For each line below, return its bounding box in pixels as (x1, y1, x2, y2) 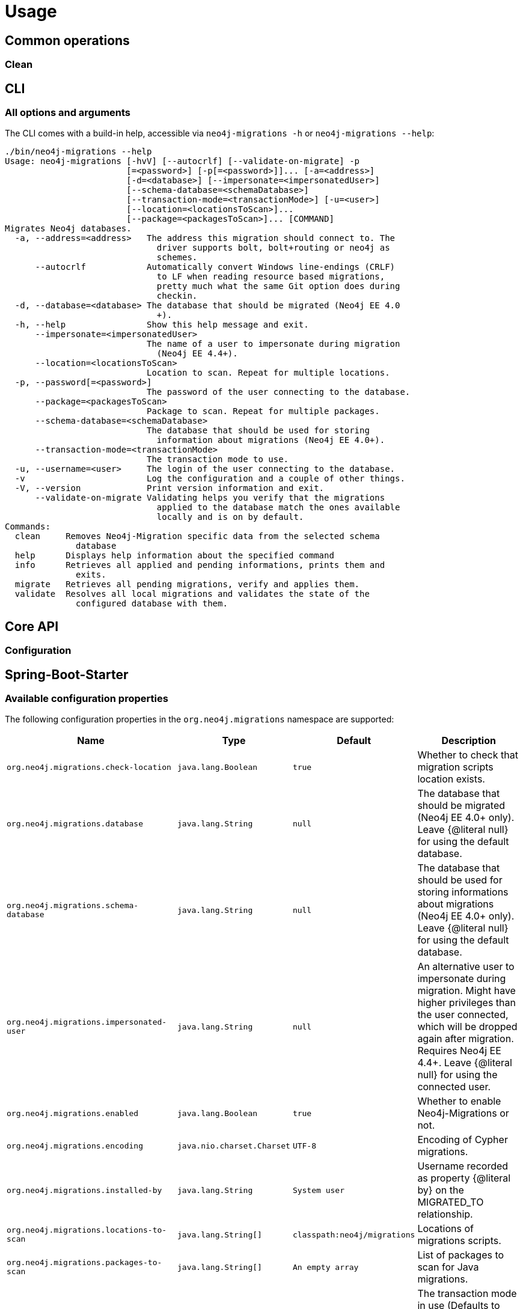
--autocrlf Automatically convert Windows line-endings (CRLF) (35, 262, 396, 272)
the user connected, (417, 1008, 509, 1021)
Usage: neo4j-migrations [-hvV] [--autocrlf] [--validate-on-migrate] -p (5, 156, 360, 166)
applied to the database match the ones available (156, 502, 400, 513)
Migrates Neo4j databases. (5, 224, 132, 234)
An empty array (292, 1262, 359, 1272)
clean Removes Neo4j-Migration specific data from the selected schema (14, 531, 380, 542)
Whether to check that (417, 749, 518, 761)
